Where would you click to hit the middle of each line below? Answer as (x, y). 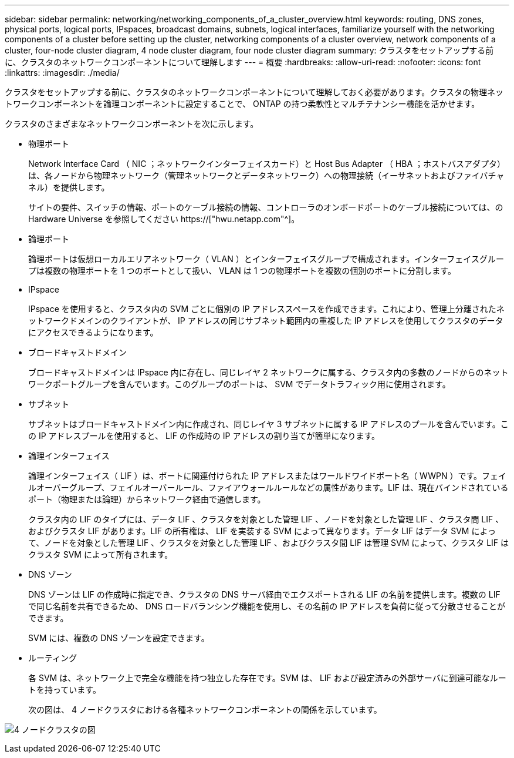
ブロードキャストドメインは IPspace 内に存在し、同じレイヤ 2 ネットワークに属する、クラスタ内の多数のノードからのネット (268, 372)
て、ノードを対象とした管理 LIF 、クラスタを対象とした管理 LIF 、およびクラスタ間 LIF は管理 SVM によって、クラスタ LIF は (269, 543)
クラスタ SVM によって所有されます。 (101, 554)
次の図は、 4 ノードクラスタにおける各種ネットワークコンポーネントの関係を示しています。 (205, 710)
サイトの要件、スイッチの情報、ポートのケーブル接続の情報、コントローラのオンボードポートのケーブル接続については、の (266, 207)
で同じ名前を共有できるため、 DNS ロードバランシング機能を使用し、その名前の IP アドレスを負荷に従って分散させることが (267, 606)
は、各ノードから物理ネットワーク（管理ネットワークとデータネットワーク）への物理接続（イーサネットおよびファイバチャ (266, 175)
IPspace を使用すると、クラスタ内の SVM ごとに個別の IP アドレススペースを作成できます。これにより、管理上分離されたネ (266, 309)
